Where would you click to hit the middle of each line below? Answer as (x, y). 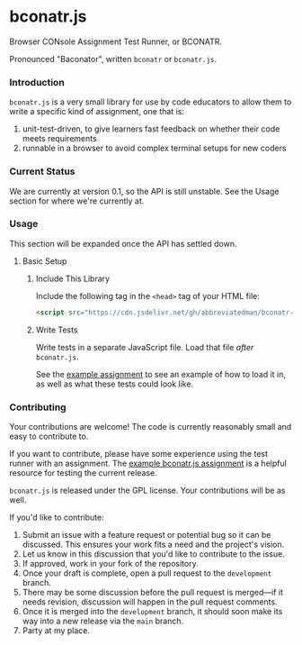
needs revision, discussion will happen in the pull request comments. (150, 602)
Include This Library (73, 278)
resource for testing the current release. (83, 473)
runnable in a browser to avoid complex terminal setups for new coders (154, 148)
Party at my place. (56, 631)
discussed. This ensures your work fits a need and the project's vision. (153, 544)
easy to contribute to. (49, 436)
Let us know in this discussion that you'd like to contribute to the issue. (153, 554)
